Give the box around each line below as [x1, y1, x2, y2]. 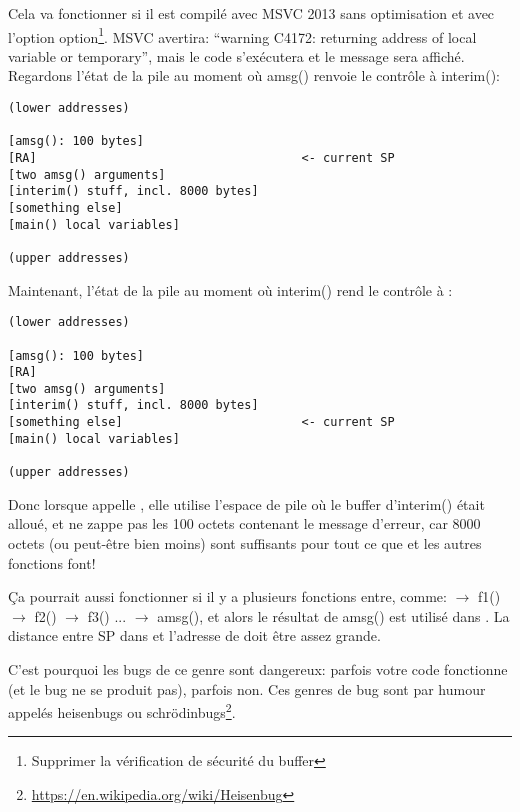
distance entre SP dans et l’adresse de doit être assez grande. [8, 625, 381, 646]
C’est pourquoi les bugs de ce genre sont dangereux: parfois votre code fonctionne [8, 658, 508, 679]
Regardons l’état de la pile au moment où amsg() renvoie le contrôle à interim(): [8, 65, 501, 86]
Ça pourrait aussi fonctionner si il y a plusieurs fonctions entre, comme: [8, 586, 447, 607]
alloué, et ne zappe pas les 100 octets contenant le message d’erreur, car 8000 [8, 513, 481, 534]
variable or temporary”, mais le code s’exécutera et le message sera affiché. [8, 45, 465, 66]
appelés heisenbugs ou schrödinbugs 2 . [8, 699, 236, 722]
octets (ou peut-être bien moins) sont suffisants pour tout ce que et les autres [8, 532, 482, 553]
